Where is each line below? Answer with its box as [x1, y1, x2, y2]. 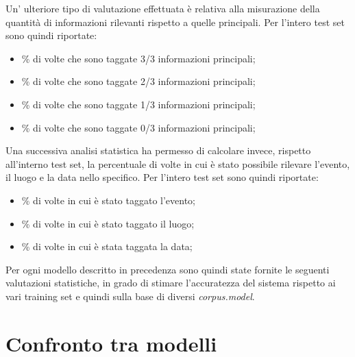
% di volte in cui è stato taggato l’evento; [21, 193, 196, 207]
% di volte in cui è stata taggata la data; [21, 239, 193, 254]
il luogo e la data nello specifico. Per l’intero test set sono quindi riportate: [5, 170, 319, 184]
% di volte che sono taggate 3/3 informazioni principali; [21, 51, 256, 65]
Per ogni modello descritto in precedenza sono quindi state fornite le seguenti [5, 262, 330, 276]
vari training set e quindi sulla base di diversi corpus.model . [5, 288, 255, 303]
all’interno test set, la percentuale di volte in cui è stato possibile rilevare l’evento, [5, 156, 350, 171]
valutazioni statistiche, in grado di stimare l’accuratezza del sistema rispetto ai [5, 275, 336, 290]
